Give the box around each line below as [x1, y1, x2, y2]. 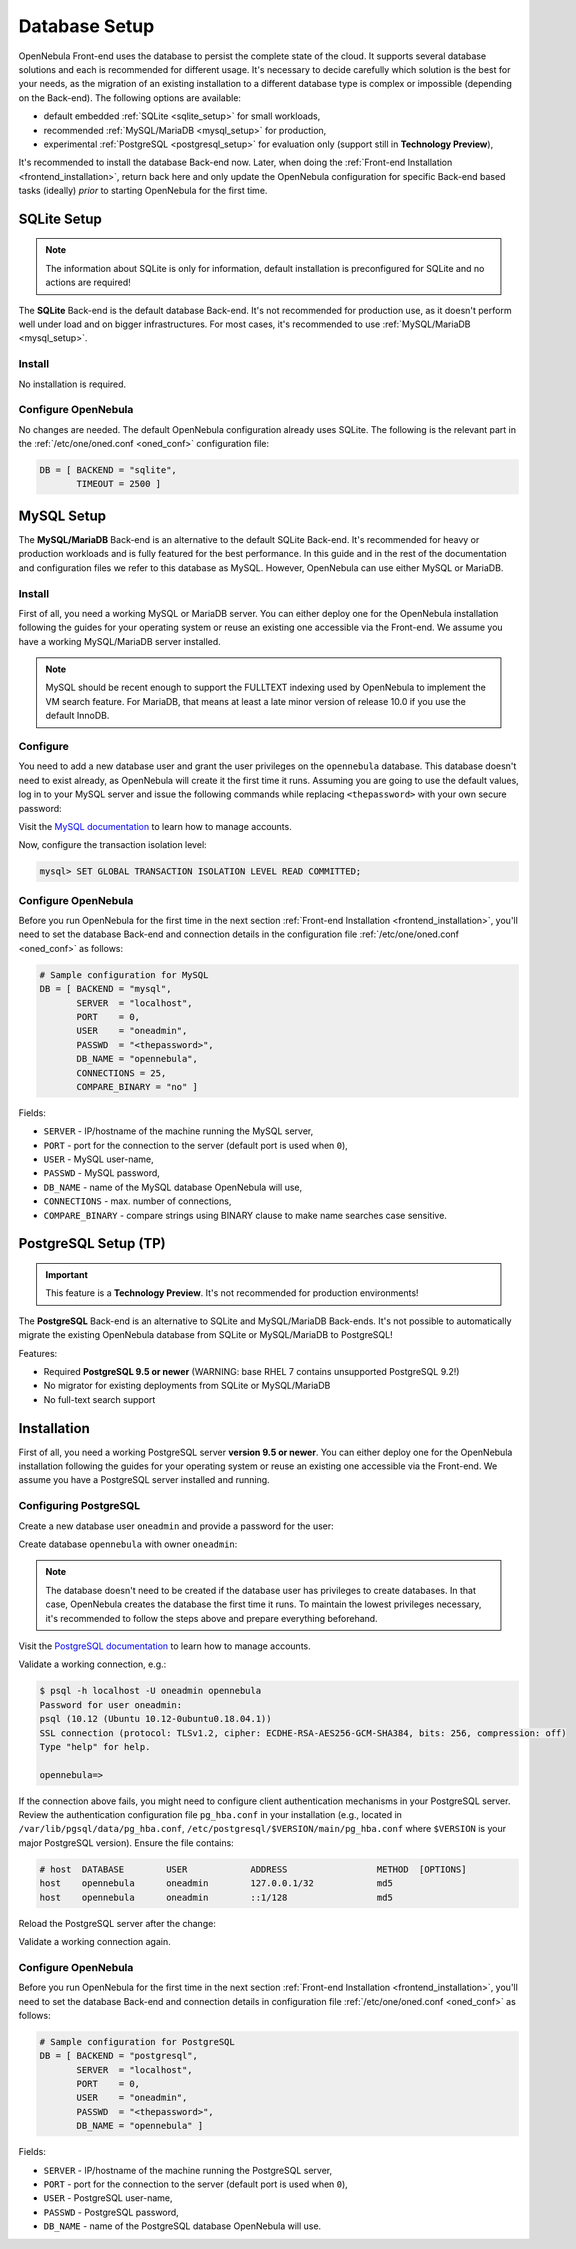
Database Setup [18, 15, 155, 37]
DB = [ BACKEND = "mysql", [39, 983, 172, 995]
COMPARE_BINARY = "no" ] [76, 1081, 199, 1092]
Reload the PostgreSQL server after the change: [18, 1917, 217, 1929]
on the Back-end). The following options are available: [18, 91, 242, 104]
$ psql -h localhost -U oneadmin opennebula [39, 1685, 262, 1697]
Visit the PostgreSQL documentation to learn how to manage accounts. [18, 1640, 311, 1652]
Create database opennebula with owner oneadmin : [18, 1538, 238, 1550]
